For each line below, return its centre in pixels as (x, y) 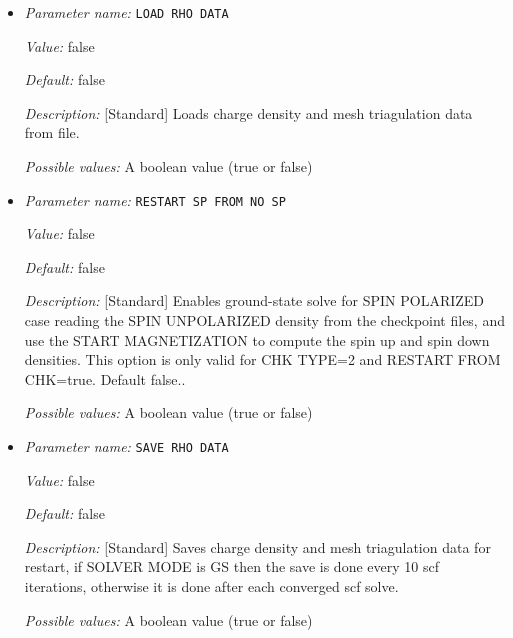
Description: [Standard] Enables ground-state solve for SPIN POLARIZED (254, 300)
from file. (52, 132)
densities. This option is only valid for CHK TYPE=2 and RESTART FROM (262, 359)
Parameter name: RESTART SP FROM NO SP (155, 199)
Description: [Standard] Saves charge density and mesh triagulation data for (257, 546)
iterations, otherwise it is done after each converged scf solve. (211, 586)
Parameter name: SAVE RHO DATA (126, 446)
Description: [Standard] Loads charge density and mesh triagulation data (248, 112)
